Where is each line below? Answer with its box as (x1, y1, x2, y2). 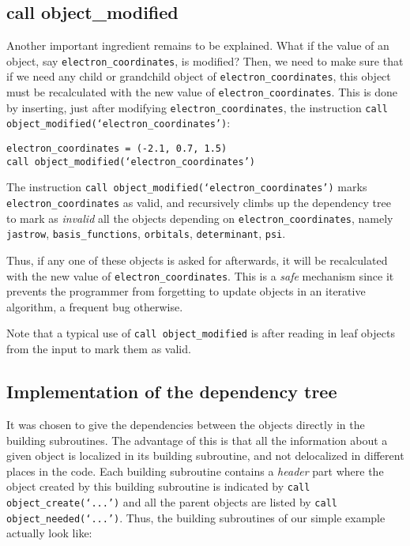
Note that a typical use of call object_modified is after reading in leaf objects (6, 325, 395, 341)
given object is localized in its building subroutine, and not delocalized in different (6, 447, 404, 464)
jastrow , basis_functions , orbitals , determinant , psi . (6, 225, 286, 242)
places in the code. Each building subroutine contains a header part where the (6, 462, 384, 479)
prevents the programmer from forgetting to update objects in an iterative (6, 283, 366, 299)
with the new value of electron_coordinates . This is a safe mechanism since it (6, 267, 394, 284)
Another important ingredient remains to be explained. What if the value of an (6, 37, 389, 54)
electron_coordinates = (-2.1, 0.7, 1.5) (6, 143, 228, 155)
